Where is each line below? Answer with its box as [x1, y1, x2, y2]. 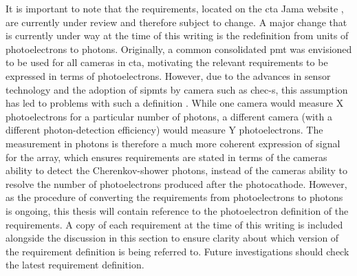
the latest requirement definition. [6, 257, 144, 272]
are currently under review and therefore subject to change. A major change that [6, 14, 347, 29]
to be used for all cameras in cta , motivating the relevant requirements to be [6, 55, 328, 70]
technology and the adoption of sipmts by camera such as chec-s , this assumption [6, 82, 348, 96]
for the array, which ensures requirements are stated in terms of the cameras [6, 149, 327, 164]
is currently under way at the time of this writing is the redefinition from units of [6, 28, 349, 43]
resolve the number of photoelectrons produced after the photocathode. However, [6, 176, 347, 191]
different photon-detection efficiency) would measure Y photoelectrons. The [6, 123, 323, 137]
